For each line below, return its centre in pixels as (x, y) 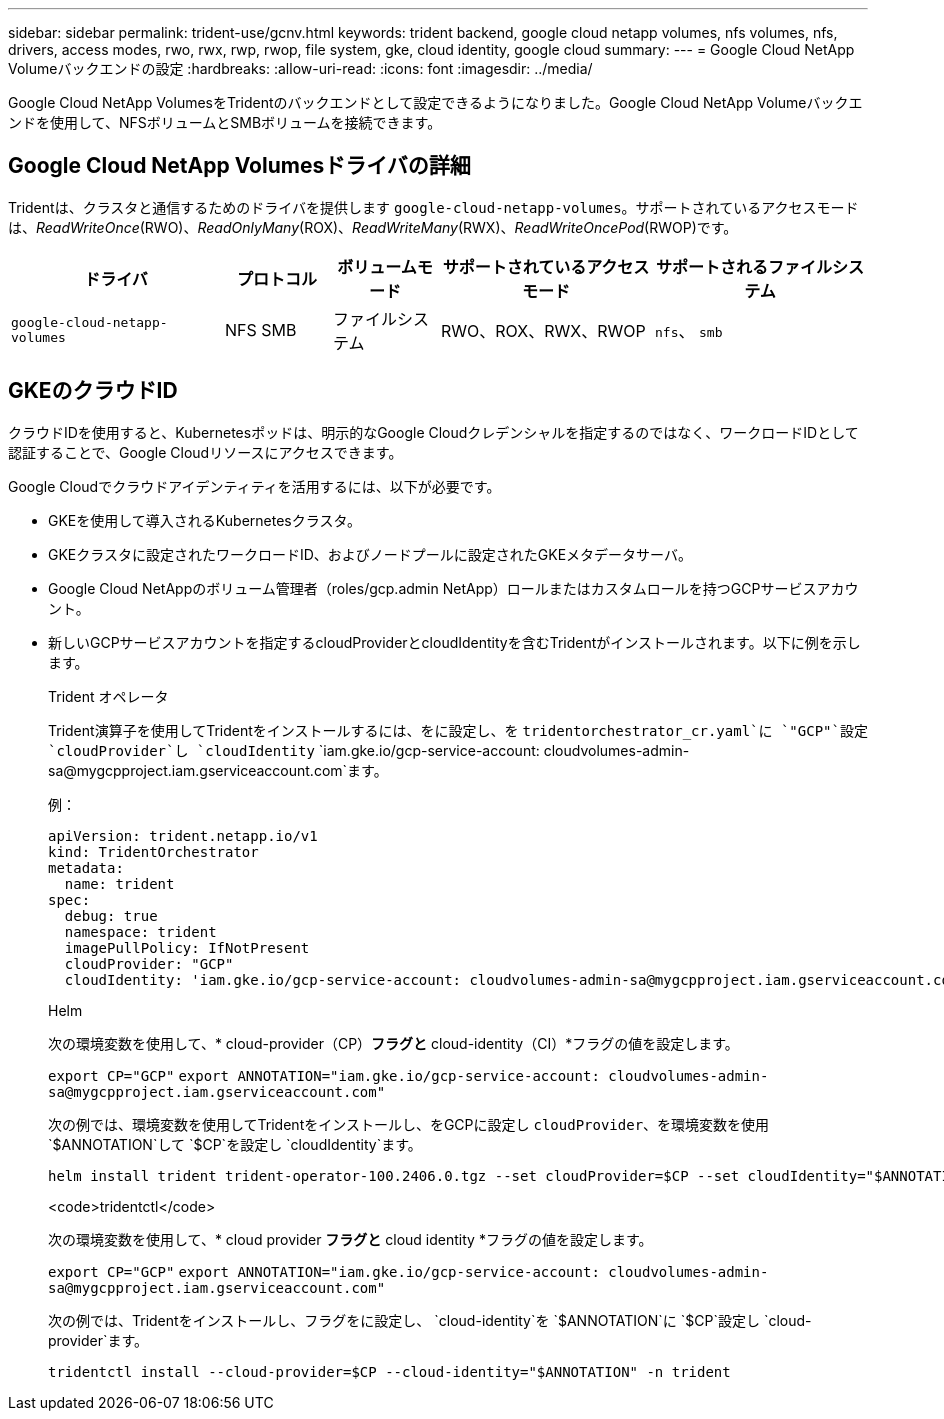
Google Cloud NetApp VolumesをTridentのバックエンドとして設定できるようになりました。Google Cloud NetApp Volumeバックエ (435, 102)
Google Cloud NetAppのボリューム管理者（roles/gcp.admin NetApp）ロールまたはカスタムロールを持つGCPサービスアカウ (453, 588)
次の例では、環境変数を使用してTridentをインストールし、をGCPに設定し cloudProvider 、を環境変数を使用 (409, 1124)
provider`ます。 (98, 1340)
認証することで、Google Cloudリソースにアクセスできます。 (205, 452)
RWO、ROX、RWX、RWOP (543, 330)
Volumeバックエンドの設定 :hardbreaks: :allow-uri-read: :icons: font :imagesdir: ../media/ (300, 68)
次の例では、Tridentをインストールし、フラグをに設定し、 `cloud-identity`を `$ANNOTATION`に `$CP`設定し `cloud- (430, 1320)
